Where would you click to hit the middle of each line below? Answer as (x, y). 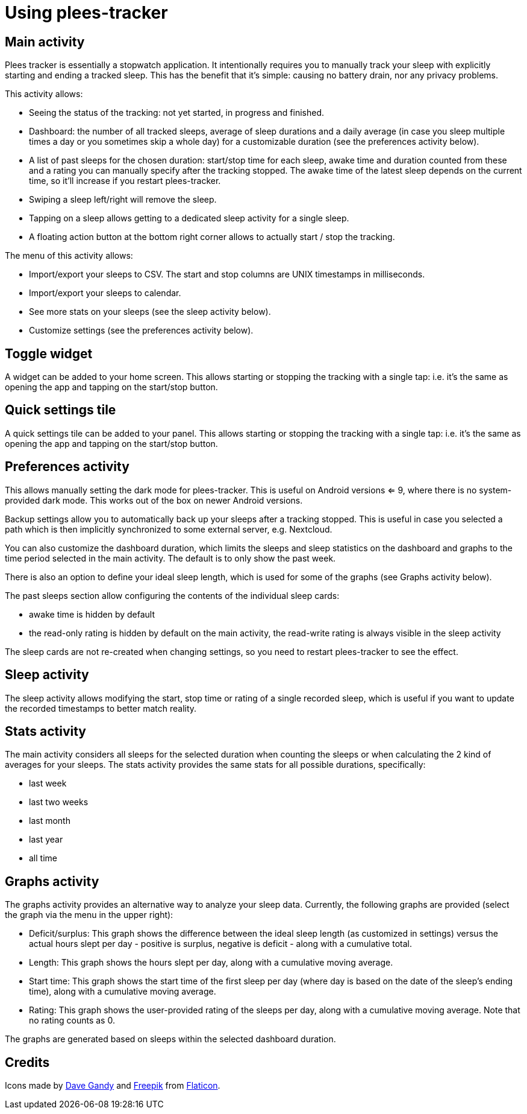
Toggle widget (49, 353)
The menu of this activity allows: (69, 256)
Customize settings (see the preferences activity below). (141, 331)
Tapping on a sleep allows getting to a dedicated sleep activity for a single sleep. (189, 218)
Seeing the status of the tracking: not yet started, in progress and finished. (177, 113)
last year (46, 840)
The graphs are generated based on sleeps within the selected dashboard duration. (170, 1039)
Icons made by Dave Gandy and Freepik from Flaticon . (113, 1086)
